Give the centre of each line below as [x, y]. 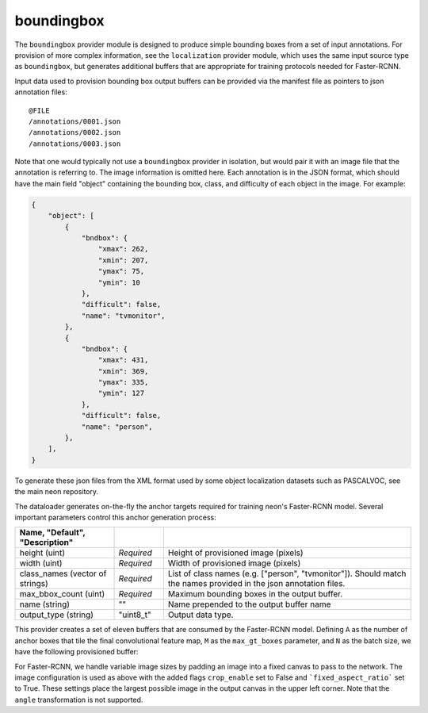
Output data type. [201, 615]
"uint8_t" [135, 615]
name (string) [45, 604]
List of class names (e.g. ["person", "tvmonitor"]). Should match [287, 573]
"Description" [46, 542]
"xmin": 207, [123, 260]
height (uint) [42, 553]
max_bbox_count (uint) [62, 594]
